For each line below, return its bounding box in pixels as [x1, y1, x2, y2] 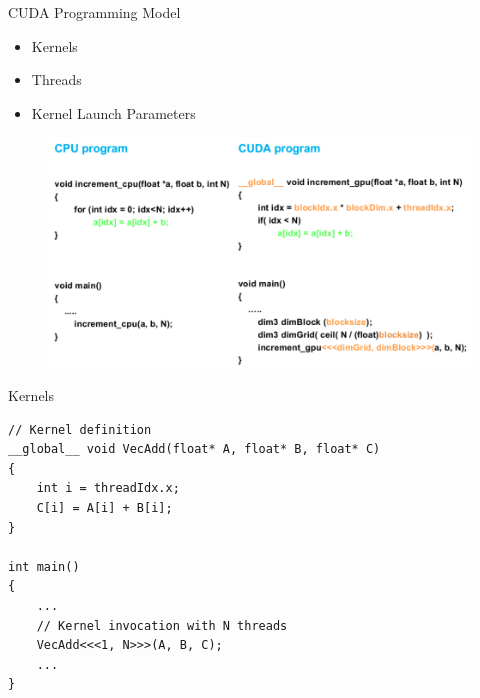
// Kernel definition [8, 422, 152, 437]
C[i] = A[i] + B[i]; [36, 500, 173, 515]
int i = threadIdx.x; [36, 481, 180, 496]
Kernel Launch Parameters [31, 102, 196, 123]
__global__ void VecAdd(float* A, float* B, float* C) [8, 442, 381, 457]
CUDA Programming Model [8, 2, 181, 22]
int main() [8, 559, 80, 574]
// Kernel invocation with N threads [36, 618, 288, 633]
